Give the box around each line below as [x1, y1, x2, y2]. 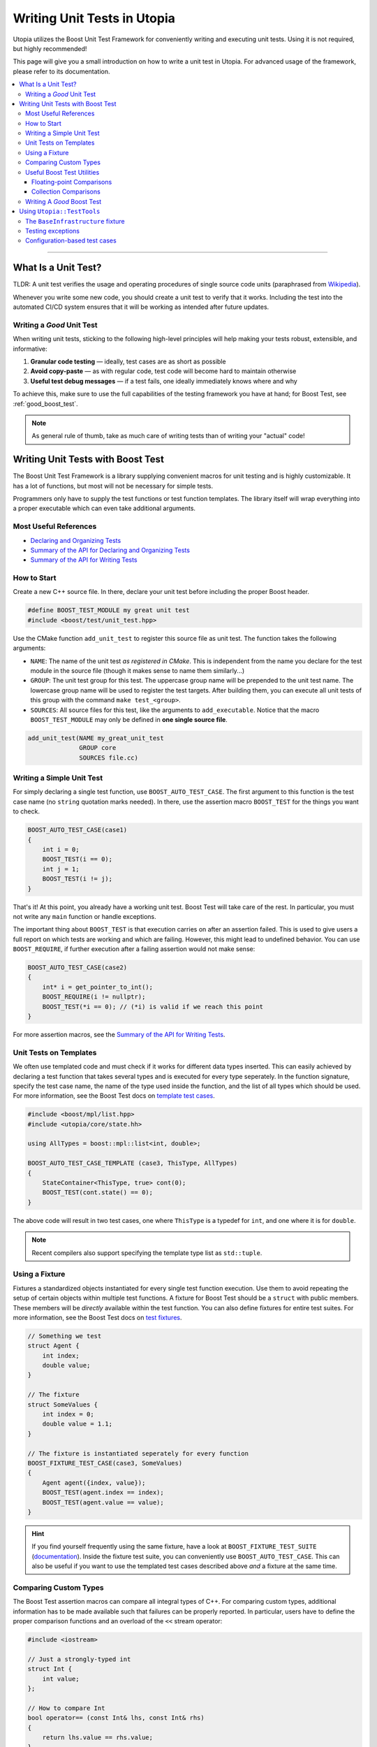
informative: [13, 345, 48, 353]
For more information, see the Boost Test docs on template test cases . [13, 1092, 216, 1100]
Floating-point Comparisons [31, 178, 112, 187]
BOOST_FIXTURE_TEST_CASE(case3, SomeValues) [27, 1459, 183, 1467]
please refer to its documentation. [13, 67, 111, 75]
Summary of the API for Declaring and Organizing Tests [30, 546, 190, 554]
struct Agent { [27, 1342, 80, 1350]
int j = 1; [42, 865, 80, 873]
